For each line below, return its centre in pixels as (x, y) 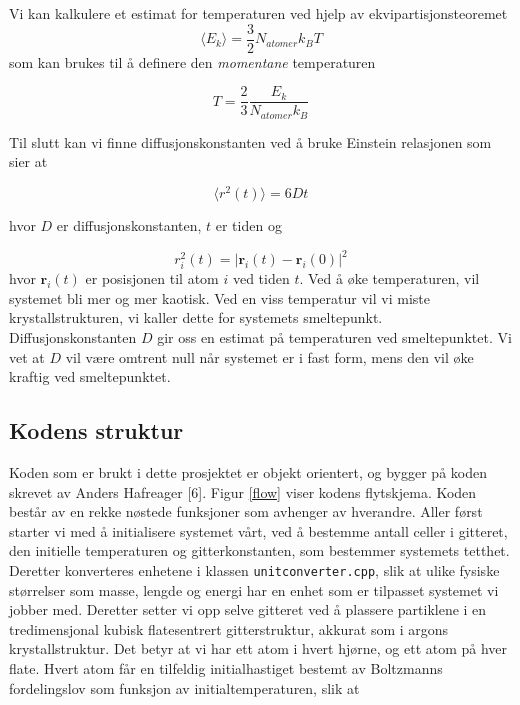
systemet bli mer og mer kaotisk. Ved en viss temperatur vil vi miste (219, 297)
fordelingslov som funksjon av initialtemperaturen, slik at (184, 687)
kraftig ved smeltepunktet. (90, 376)
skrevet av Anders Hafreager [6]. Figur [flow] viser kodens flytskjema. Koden (243, 491)
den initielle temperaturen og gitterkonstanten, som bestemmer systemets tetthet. (259, 550)
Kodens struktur (96, 430)
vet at (27, 356)
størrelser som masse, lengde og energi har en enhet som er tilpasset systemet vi (254, 589)
